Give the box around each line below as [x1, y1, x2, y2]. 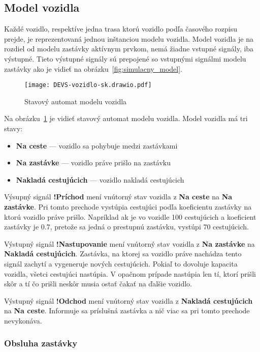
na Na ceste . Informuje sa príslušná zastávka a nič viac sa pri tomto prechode [4, 305, 250, 316]
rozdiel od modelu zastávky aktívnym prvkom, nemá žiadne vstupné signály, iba [4, 43, 254, 54]
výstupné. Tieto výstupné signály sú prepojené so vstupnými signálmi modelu [4, 53, 246, 64]
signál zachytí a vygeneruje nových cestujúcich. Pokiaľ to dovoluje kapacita [4, 258, 238, 269]
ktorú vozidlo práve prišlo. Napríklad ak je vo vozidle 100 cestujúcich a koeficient [4, 211, 256, 222]
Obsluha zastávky [4, 337, 78, 349]
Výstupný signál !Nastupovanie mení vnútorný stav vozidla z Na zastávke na [4, 238, 255, 249]
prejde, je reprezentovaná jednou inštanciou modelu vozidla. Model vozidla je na [4, 33, 254, 44]
